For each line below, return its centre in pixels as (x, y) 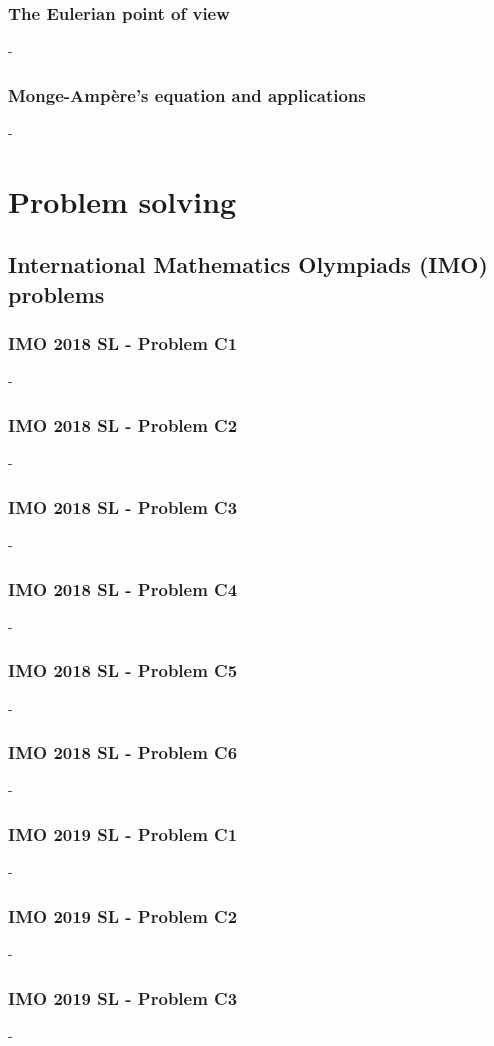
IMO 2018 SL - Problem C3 (123, 506)
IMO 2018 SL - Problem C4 (123, 588)
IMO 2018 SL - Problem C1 (123, 343)
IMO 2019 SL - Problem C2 (123, 915)
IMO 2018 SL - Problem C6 (123, 752)
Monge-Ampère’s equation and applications (187, 94)
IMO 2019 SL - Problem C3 (123, 997)
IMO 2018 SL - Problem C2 (123, 424)
